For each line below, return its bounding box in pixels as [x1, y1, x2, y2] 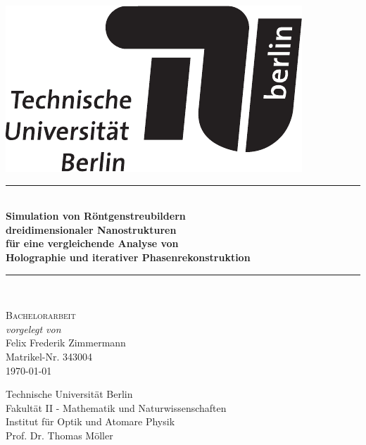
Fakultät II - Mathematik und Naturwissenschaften [6, 400, 227, 415]
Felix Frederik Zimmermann [6, 335, 126, 350]
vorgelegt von [6, 321, 61, 336]
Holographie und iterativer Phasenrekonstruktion [6, 249, 251, 264]
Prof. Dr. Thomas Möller [6, 427, 113, 442]
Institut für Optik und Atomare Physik [6, 414, 175, 429]
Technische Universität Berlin [6, 387, 133, 401]
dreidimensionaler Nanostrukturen [6, 222, 177, 237]
